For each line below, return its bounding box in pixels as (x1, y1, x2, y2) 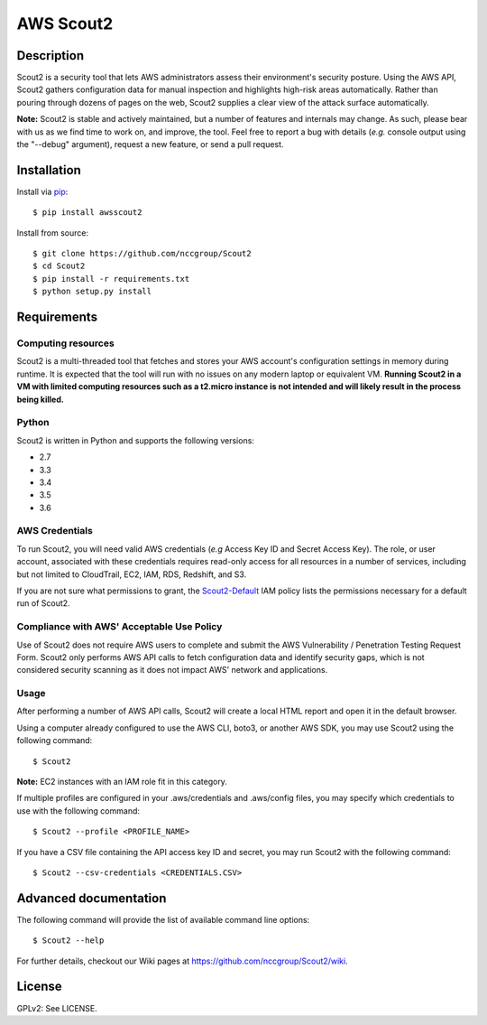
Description (16, 48, 85, 63)
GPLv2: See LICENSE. (16, 1002, 98, 1013)
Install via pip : (16, 186, 69, 197)
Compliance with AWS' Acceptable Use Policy (16, 620, 223, 633)
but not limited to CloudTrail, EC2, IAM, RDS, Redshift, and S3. (16, 569, 247, 580)
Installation (16, 163, 81, 178)
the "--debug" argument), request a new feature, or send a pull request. (16, 139, 284, 150)
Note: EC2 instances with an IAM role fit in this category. (16, 777, 227, 787)
